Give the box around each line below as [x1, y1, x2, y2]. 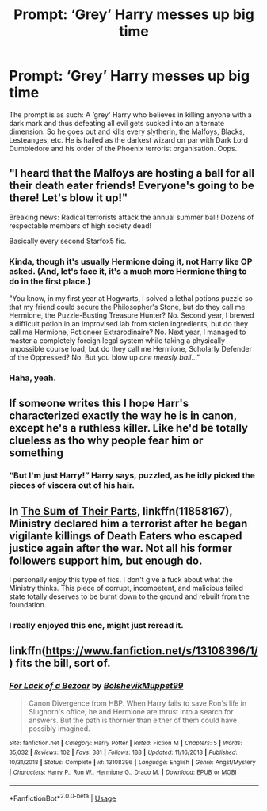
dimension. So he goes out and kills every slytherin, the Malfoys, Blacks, [9, 127, 245, 136]
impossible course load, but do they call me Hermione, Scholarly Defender [9, 345, 253, 354]
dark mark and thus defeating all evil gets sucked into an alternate [9, 118, 225, 128]
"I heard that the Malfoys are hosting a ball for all [9, 166, 255, 180]
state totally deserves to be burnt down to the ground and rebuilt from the [9, 592, 250, 601]
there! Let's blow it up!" [9, 192, 128, 205]
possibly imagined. [28, 723, 90, 733]
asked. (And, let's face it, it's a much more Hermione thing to [9, 265, 247, 276]
